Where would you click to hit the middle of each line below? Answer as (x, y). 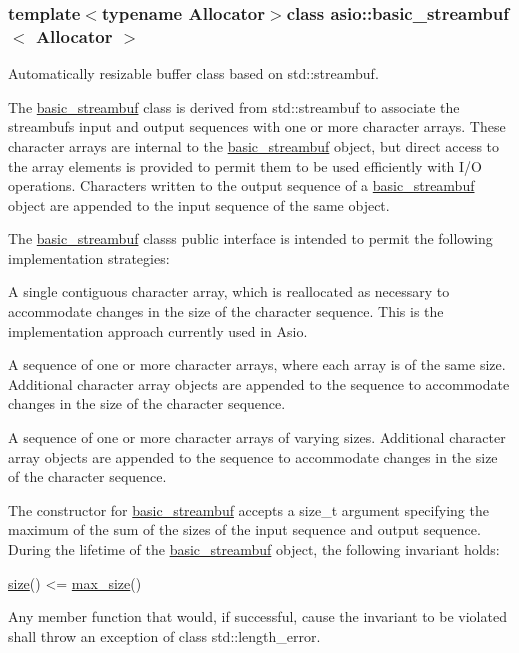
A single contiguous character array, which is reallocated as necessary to (229, 291)
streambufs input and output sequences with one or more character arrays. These (257, 126)
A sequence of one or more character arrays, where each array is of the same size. (257, 364)
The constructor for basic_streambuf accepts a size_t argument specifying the (248, 509)
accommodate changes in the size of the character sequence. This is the (226, 311)
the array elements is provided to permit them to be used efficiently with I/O (245, 165)
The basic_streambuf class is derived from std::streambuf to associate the (234, 106)
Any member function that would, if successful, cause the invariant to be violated (257, 616)
